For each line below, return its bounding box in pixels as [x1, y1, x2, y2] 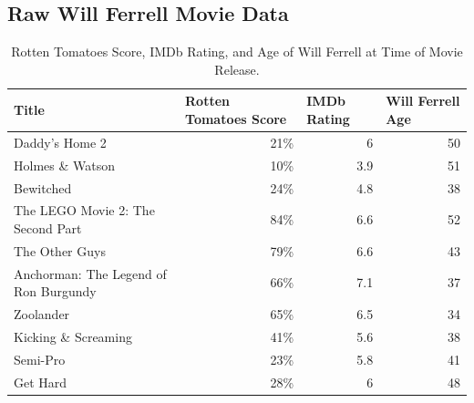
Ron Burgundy [14, 282, 97, 301]
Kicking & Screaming [14, 326, 132, 346]
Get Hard [14, 372, 67, 391]
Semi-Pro [14, 349, 66, 368]
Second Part [14, 218, 82, 237]
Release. [214, 59, 260, 78]
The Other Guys [14, 241, 106, 260]
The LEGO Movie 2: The [14, 201, 155, 220]
